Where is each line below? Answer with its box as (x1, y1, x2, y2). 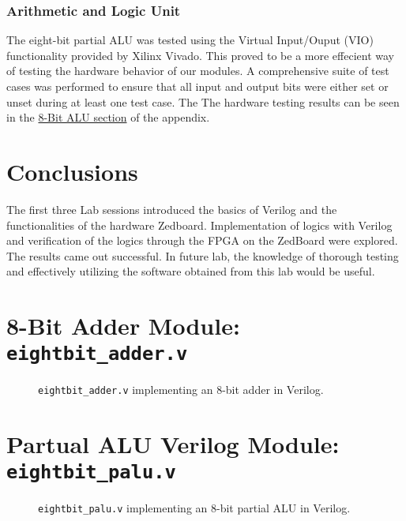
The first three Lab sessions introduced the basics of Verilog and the (6, 201, 337, 217)
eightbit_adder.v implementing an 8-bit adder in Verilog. (38, 381, 324, 398)
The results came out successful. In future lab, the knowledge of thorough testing (6, 247, 399, 264)
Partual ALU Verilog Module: (6, 428, 340, 460)
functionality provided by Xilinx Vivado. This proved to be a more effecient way (6, 47, 394, 63)
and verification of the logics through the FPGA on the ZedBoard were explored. (6, 232, 398, 249)
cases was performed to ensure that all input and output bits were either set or (6, 78, 389, 94)
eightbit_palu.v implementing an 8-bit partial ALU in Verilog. (38, 500, 351, 516)
